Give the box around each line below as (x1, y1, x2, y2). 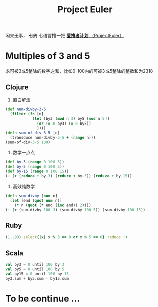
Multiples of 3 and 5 (5, 50, 90, 62)
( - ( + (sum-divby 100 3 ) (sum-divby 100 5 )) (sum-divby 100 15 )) (5, 208, 146, 213)
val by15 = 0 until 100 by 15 (5, 271, 69, 277)
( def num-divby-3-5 (5, 107, 46, 112)
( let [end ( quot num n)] (10, 198, 62, 203)
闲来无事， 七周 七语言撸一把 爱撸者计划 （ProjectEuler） (5, 33, 124, 39)
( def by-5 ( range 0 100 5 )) (5, 164, 65, 169)
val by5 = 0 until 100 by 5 (5, 267, 65, 272)
